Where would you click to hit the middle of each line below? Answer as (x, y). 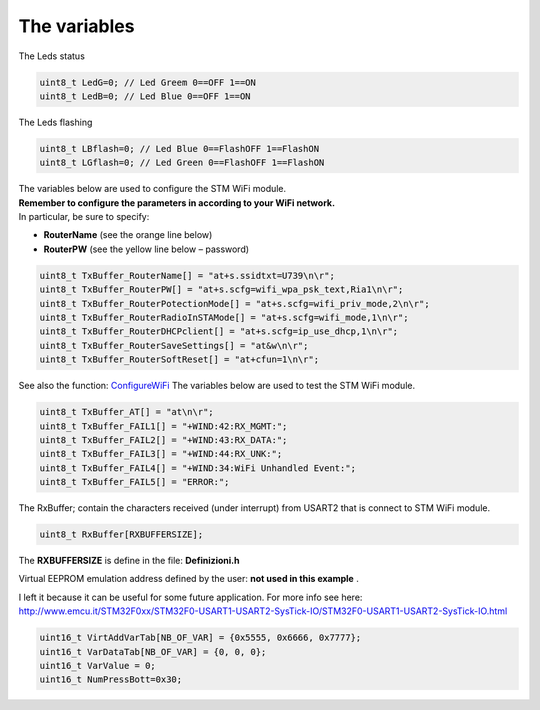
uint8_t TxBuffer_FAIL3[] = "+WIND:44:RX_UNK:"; (161, 454)
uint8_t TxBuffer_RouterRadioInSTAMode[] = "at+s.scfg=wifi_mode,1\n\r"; (224, 317)
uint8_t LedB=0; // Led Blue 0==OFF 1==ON (145, 96)
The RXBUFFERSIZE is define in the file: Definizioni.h (129, 561)
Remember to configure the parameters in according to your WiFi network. (176, 202)
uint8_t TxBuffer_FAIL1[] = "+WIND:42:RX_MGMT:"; (163, 426)
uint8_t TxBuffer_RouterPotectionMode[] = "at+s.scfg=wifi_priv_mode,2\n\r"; (234, 303)
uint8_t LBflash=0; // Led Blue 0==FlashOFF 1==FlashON (179, 148)
